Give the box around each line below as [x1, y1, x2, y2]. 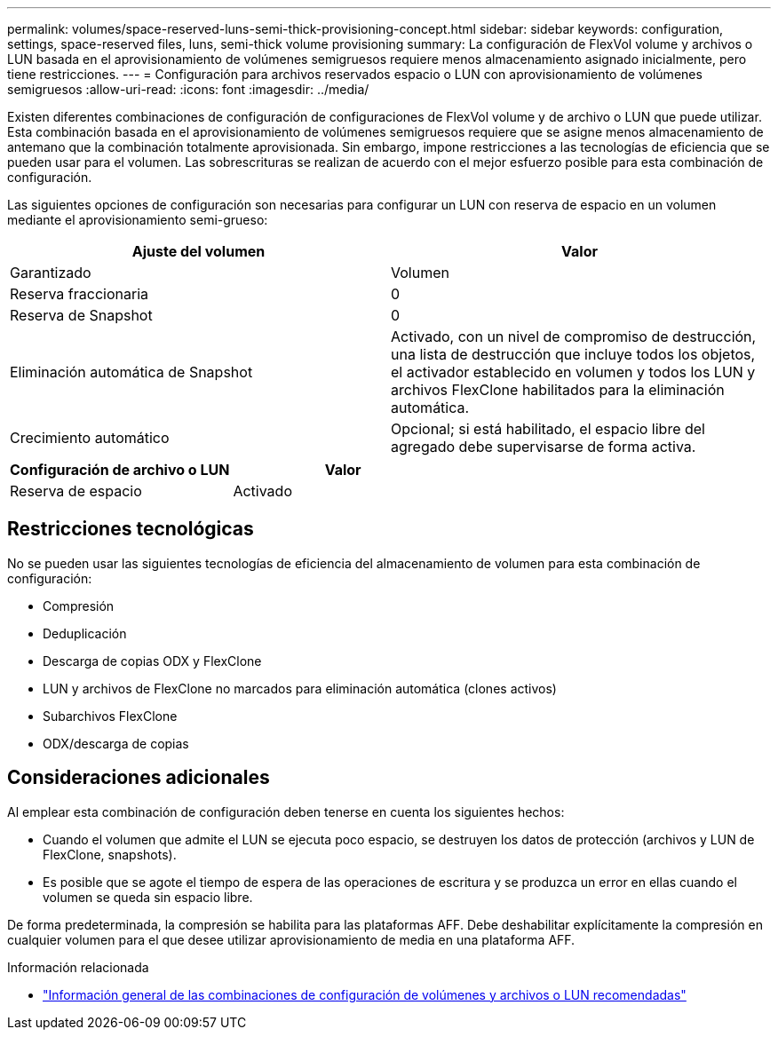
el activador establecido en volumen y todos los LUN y [391, 363, 756, 381]
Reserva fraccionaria [10, 285, 148, 303]
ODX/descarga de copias [43, 735, 189, 751]
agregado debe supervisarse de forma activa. [391, 438, 696, 455]
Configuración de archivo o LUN [10, 461, 230, 479]
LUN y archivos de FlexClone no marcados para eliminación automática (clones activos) [43, 680, 557, 696]
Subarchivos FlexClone [43, 708, 178, 724]
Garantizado [10, 264, 91, 281]
